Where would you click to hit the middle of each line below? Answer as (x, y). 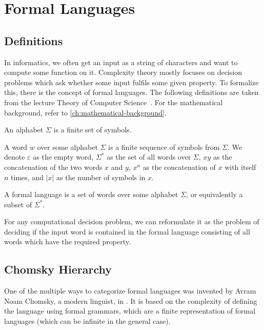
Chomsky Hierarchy (58, 269)
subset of (18, 204)
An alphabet (24, 130)
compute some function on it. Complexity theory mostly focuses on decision (123, 72)
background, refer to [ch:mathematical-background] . (85, 112)
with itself (240, 167)
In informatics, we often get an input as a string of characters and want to (121, 62)
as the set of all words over (149, 157)
